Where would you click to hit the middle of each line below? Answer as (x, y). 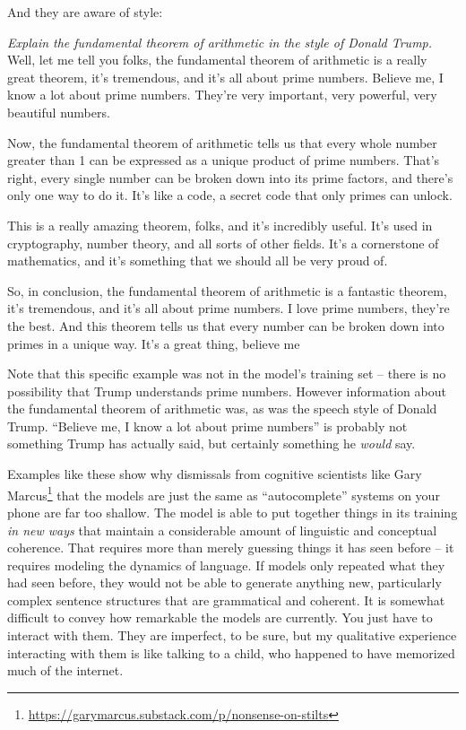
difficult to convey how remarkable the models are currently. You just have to (220, 617)
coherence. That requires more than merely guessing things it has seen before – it (231, 547)
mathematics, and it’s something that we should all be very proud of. (198, 261)
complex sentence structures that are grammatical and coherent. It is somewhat (226, 600)
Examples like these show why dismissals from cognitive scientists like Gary (215, 474)
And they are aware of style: (85, 12)
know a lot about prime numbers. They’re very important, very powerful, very (222, 95)
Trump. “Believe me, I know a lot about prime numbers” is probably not (207, 426)
